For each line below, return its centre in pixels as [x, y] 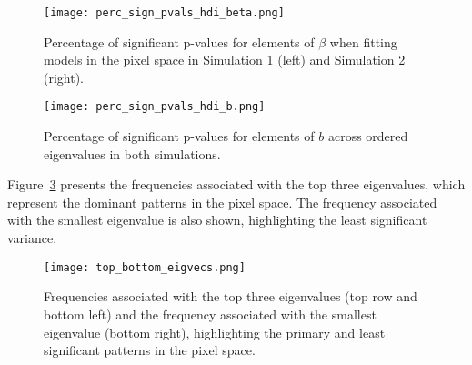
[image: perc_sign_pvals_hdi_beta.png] [164, 13]
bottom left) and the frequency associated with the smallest [210, 314]
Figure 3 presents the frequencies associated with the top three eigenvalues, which [236, 184]
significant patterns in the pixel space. [150, 350]
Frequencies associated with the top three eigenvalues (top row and [231, 296]
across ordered [368, 136]
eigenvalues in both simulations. [132, 153]
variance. [32, 238]
